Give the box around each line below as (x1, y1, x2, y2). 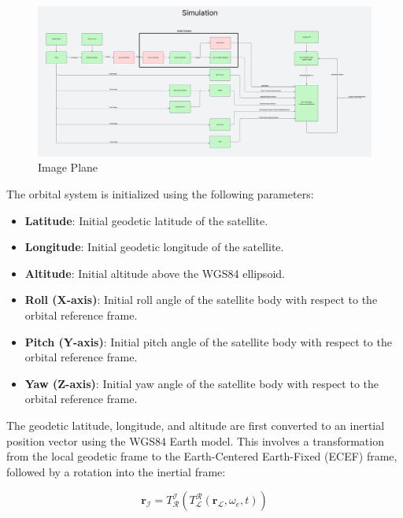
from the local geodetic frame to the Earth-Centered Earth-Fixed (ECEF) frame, (6, 448, 397, 464)
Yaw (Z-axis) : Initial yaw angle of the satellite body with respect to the (24, 375, 379, 391)
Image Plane (38, 159, 98, 176)
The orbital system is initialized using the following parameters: (6, 186, 314, 202)
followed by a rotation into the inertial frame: (6, 463, 226, 479)
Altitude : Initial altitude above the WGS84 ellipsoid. (24, 265, 285, 281)
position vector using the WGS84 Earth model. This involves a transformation (6, 432, 384, 449)
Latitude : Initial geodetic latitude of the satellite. (24, 212, 268, 228)
